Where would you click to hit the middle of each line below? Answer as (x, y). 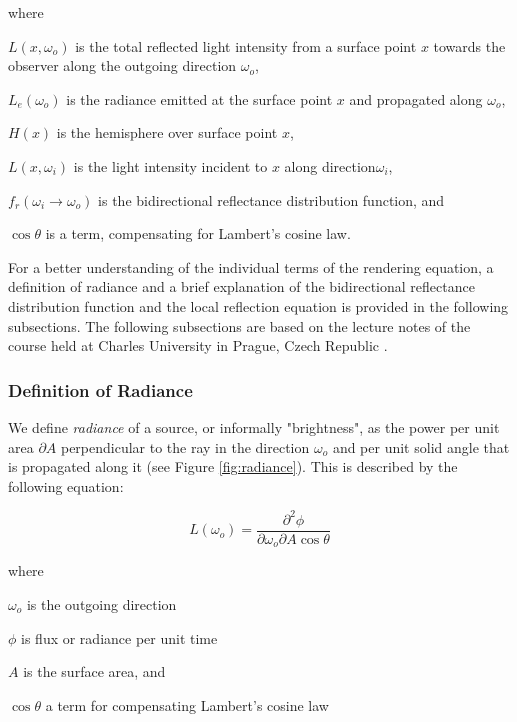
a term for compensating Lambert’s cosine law (187, 704)
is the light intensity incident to (170, 165)
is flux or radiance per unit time (119, 637)
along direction (330, 165)
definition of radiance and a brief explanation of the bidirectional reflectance (241, 286)
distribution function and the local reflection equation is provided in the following (258, 305)
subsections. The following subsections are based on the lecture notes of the (239, 325)
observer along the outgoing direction (122, 65)
